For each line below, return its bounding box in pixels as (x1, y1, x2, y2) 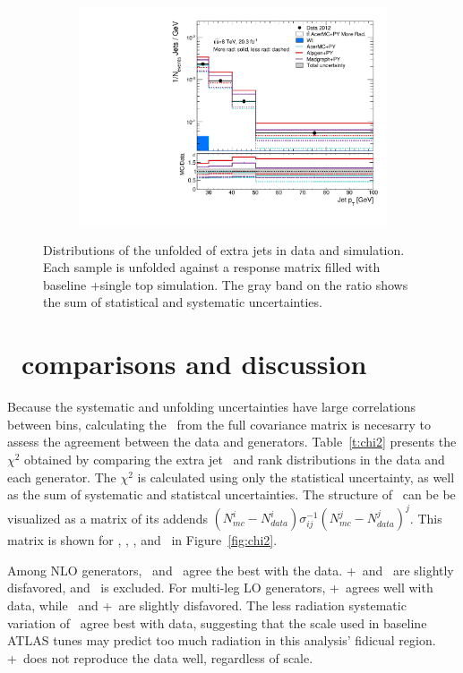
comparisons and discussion (21, 345, 367, 382)
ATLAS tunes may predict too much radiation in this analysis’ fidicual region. (7, 631, 436, 650)
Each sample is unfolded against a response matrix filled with (43, 258, 381, 277)
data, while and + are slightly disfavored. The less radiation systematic (7, 596, 407, 615)
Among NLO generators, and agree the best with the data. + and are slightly (7, 560, 454, 579)
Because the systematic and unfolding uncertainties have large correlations (7, 397, 416, 416)
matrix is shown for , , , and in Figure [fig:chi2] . (7, 531, 278, 549)
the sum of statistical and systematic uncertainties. (43, 293, 322, 311)
